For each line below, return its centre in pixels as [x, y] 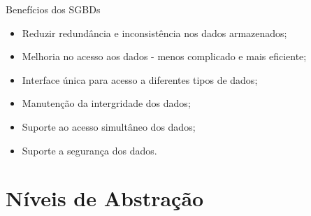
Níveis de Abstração [105, 198]
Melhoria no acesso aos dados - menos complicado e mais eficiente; [164, 56]
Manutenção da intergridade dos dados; [106, 103]
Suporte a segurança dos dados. [89, 150]
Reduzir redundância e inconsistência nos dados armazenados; [154, 33]
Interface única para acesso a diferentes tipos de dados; [140, 79]
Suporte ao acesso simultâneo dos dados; [109, 126]
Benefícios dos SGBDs [53, 9]
